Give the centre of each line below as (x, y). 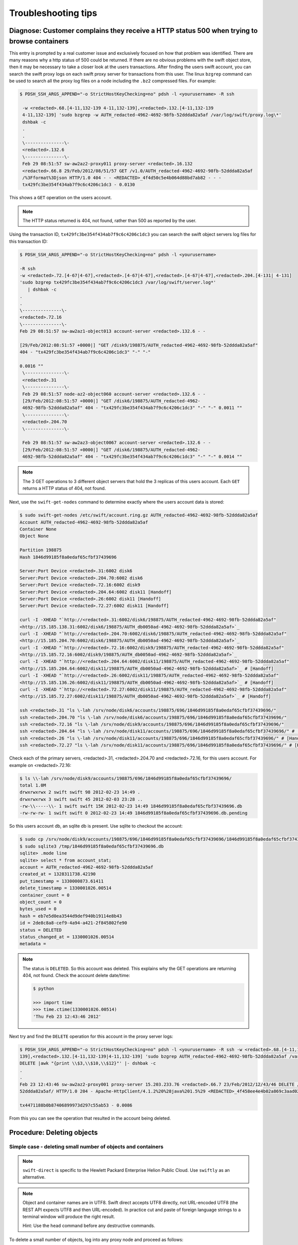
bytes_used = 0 (38, 909)
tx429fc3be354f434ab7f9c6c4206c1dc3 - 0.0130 (79, 185)
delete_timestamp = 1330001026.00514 (66, 888)
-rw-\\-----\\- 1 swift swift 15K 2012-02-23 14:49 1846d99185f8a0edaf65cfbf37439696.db (131, 806)
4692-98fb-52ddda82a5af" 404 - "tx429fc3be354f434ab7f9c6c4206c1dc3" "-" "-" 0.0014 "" (133, 457)
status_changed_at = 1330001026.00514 (67, 937)
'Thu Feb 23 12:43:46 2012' (67, 1016)
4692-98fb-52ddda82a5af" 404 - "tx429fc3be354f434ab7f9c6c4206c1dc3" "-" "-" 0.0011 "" (133, 408)
